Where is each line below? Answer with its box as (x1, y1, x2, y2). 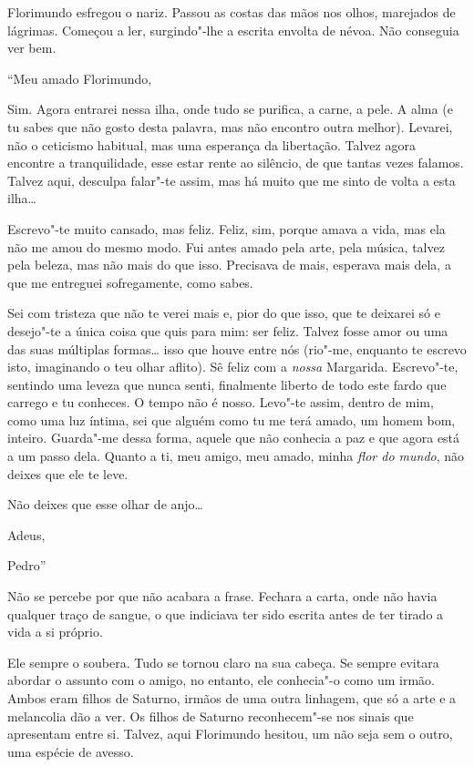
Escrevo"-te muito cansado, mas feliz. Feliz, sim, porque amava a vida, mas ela (7, 219, 446, 238)
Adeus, (7, 525, 46, 544)
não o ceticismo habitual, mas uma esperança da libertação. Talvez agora (7, 135, 416, 154)
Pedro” (7, 556, 46, 575)
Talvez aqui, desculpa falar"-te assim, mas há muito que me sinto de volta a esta (7, 170, 456, 189)
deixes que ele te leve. (7, 464, 129, 483)
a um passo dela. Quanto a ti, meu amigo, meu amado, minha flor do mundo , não (7, 446, 465, 465)
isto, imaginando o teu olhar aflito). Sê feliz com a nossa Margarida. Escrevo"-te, (7, 357, 459, 376)
